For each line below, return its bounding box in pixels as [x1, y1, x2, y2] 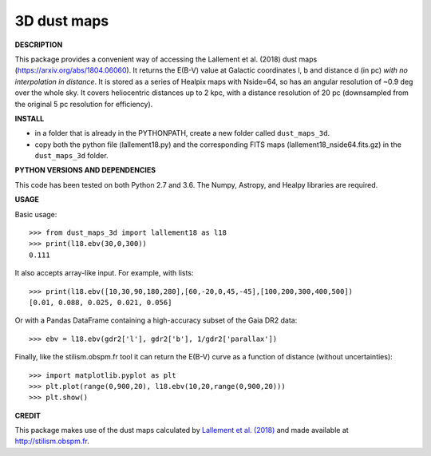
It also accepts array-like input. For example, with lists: [14, 268, 194, 278]
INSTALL [14, 113, 45, 123]
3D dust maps [14, 12, 109, 30]
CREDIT [14, 410, 42, 420]
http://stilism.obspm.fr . [14, 436, 89, 446]
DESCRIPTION [14, 40, 63, 50]
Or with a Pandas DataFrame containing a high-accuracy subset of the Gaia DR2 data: [14, 315, 298, 325]
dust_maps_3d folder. [34, 151, 109, 161]
